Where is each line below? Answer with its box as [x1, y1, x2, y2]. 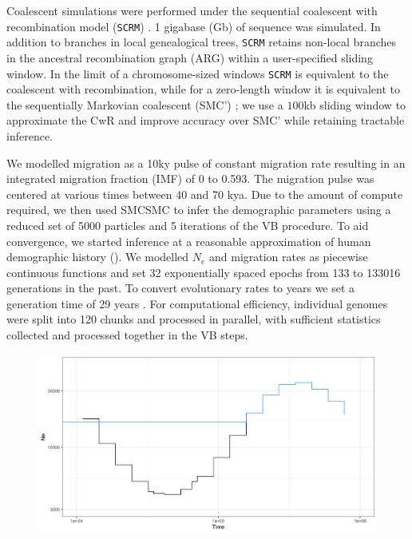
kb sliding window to [303, 96, 406, 113]
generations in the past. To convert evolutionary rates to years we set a [6, 279, 355, 296]
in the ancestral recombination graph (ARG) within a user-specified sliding [6, 49, 373, 65]
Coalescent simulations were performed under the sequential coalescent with [6, 2, 378, 18]
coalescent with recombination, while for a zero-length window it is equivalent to [6, 81, 400, 97]
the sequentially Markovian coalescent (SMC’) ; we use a [6, 96, 283, 113]
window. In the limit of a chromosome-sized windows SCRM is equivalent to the [6, 65, 389, 81]
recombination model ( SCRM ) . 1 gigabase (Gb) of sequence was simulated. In [6, 18, 381, 34]
